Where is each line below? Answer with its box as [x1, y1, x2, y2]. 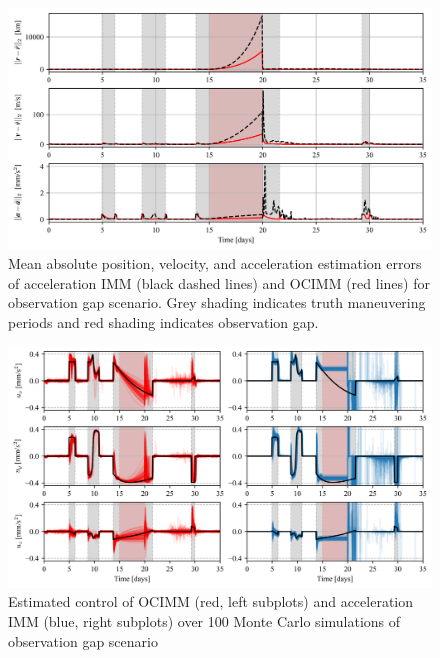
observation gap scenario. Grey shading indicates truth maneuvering [8, 292, 426, 313]
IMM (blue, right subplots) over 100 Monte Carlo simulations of [8, 610, 401, 631]
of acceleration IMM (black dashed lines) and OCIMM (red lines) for [8, 272, 430, 293]
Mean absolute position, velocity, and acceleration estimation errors [8, 252, 422, 273]
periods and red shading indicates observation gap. [8, 311, 319, 332]
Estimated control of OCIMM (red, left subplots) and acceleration [8, 591, 414, 612]
